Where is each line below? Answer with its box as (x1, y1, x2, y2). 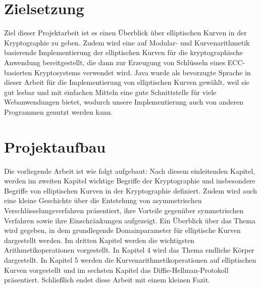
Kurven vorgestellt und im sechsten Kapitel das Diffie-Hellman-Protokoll (4, 264, 229, 275)
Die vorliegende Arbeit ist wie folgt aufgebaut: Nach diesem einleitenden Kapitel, (4, 165, 255, 176)
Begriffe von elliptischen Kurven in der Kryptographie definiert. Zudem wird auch (4, 185, 257, 196)
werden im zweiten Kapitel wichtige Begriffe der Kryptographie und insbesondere (4, 175, 255, 186)
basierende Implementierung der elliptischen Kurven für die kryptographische (4, 47, 243, 58)
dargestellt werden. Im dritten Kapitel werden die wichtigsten (4, 234, 195, 245)
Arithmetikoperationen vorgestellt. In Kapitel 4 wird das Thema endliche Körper (4, 245, 254, 255)
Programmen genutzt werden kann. (4, 106, 113, 117)
